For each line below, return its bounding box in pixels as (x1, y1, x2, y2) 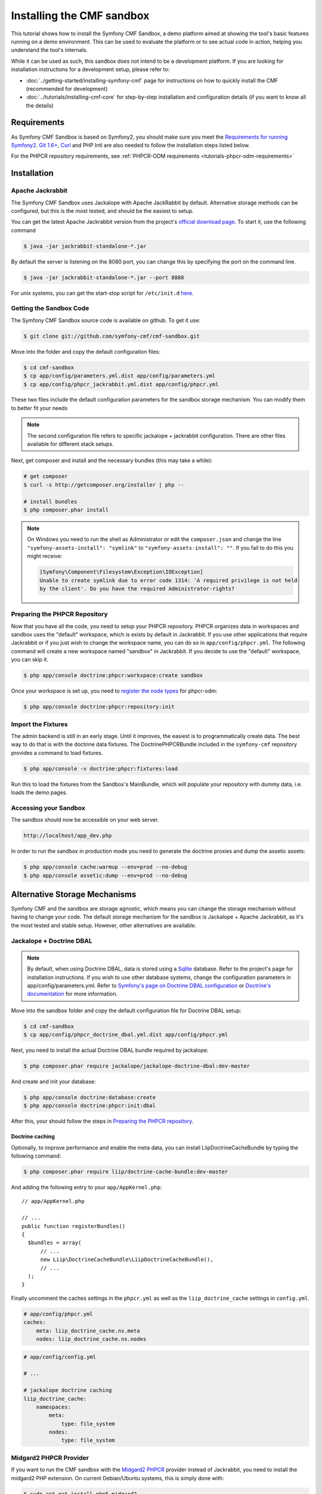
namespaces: (36, 1403, 72, 1410)
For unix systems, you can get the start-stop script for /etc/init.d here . (11, 289, 194, 296)
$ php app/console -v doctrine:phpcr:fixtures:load (23, 765, 178, 772)
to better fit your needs (11, 404, 68, 412)
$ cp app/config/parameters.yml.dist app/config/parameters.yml (23, 372, 216, 379)
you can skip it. (11, 656, 49, 663)
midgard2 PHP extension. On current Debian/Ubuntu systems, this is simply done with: (11, 1474, 224, 1481)
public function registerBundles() (21, 1223, 126, 1229)
